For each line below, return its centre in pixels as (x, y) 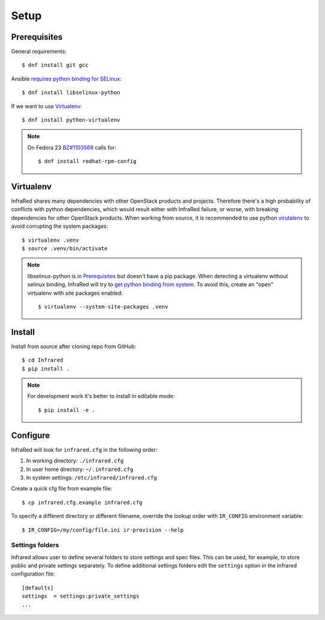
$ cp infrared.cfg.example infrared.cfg (82, 502)
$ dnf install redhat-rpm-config (87, 161)
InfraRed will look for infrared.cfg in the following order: (84, 450)
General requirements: (39, 52)
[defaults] (38, 588)
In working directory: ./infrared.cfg (75, 461)
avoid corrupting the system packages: (60, 226)
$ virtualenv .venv (51, 240)
